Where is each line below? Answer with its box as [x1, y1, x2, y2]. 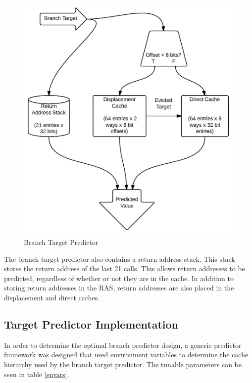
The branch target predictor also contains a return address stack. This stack [4, 253, 235, 264]
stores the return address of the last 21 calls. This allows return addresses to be [4, 263, 245, 274]
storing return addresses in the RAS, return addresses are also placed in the [4, 283, 234, 293]
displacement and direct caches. [4, 292, 100, 302]
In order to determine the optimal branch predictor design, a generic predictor [4, 339, 242, 350]
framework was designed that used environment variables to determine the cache [4, 349, 249, 360]
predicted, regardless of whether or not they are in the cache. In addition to [4, 273, 234, 283]
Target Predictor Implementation [4, 316, 178, 332]
